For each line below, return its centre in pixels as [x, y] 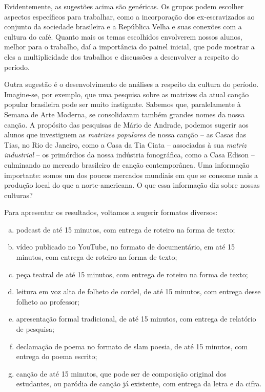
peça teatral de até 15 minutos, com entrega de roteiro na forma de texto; [132, 274]
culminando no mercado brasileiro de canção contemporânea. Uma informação [127, 164]
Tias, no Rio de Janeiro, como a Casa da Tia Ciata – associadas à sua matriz [125, 144]
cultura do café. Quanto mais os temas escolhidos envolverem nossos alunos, [123, 36]
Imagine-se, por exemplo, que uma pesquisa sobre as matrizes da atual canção [127, 94]
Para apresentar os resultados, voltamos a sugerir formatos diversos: [111, 212]
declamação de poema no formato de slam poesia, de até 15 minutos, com [132, 346]
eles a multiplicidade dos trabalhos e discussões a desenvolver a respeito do [122, 56]
